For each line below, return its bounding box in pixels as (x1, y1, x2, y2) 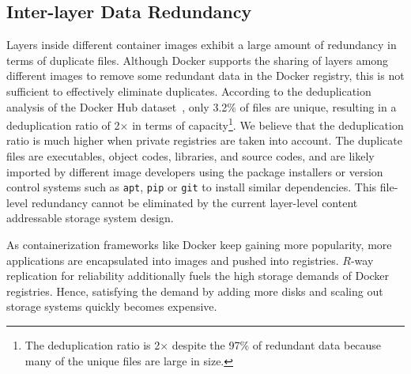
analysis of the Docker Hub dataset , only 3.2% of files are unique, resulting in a (6, 98, 397, 115)
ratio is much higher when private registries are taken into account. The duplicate (6, 132, 402, 149)
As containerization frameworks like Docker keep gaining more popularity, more (6, 236, 392, 253)
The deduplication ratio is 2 (25, 337, 160, 353)
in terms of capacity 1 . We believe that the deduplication (132, 115, 404, 133)
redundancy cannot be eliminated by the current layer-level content (31, 194, 358, 210)
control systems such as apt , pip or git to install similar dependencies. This (6, 179, 377, 195)
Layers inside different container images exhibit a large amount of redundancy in (6, 36, 397, 53)
